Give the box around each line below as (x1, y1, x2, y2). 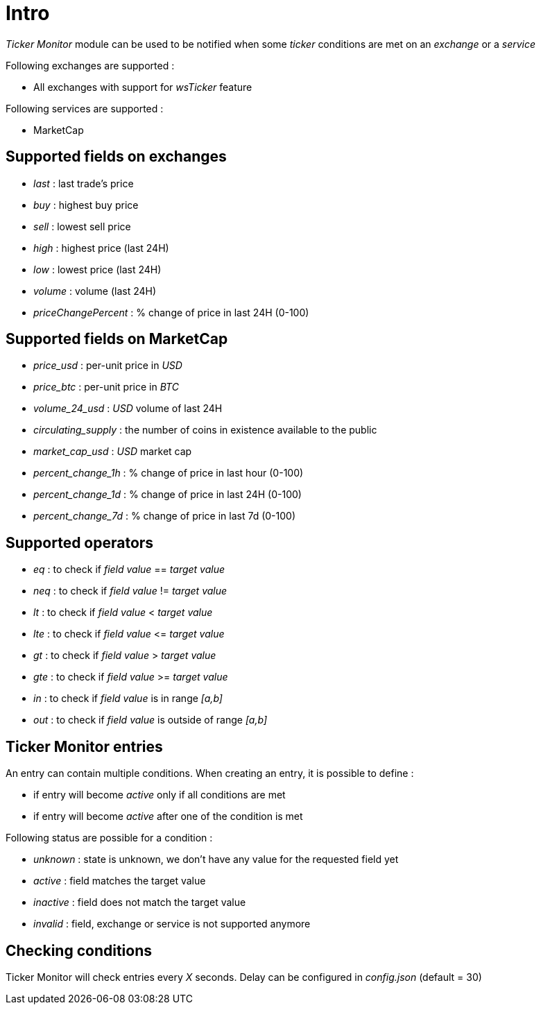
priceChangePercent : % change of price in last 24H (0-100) (33, 306, 309, 318)
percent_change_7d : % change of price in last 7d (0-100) (33, 510, 295, 522)
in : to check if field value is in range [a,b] (33, 692, 223, 705)
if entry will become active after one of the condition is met (33, 810, 303, 823)
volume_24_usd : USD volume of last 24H (33, 402, 223, 415)
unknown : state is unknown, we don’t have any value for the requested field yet (33, 853, 399, 866)
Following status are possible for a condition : (6, 832, 213, 844)
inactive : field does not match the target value (33, 896, 246, 909)
